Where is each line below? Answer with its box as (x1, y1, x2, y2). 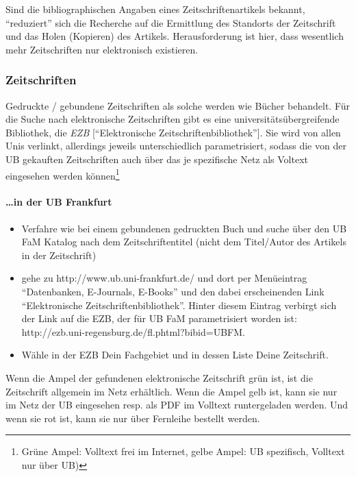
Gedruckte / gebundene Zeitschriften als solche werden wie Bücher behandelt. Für (5, 98, 351, 112)
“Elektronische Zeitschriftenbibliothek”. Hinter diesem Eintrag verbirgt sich (21, 297, 337, 312)
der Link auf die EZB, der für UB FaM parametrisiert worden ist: (21, 311, 297, 326)
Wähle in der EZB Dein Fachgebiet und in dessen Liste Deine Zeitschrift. (21, 347, 329, 362)
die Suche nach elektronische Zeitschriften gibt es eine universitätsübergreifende (5, 112, 340, 126)
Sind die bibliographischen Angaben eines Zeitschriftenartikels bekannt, (5, 2, 305, 16)
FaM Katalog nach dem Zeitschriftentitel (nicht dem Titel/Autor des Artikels (21, 234, 346, 249)
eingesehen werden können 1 (5, 166, 120, 182)
